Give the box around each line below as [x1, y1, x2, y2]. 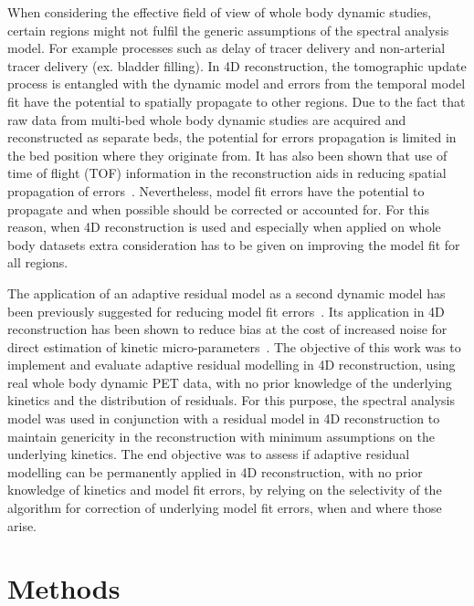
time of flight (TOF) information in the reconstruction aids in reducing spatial [7, 163, 447, 183]
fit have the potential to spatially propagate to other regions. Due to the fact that [7, 91, 466, 110]
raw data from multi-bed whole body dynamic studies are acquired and [7, 110, 406, 129]
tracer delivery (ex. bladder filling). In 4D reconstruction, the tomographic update [7, 56, 467, 75]
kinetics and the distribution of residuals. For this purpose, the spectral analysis [7, 391, 455, 410]
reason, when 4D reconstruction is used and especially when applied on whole [7, 217, 441, 236]
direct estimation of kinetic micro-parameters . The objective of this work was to [7, 337, 461, 356]
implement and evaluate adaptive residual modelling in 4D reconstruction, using [7, 355, 456, 374]
